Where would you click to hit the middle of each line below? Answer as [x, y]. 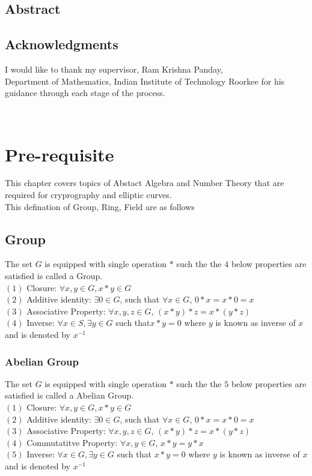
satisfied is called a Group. [54, 276]
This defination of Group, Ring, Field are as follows [100, 206]
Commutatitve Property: [72, 442]
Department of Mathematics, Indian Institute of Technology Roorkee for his [145, 81]
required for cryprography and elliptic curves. [88, 195]
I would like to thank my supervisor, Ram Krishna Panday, [114, 69]
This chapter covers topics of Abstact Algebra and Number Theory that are [145, 183]
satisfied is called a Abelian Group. [69, 395]
